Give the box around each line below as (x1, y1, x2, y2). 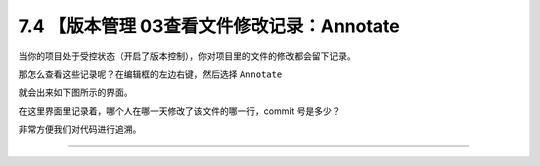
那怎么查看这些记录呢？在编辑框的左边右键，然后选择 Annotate (18, 68, 283, 80)
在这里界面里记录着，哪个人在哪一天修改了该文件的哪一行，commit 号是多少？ (18, 105, 341, 117)
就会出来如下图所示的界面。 (18, 86, 133, 99)
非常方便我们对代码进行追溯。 (18, 123, 142, 135)
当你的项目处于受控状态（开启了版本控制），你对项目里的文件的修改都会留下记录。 (18, 50, 356, 62)
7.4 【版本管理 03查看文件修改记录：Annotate (18, 15, 400, 37)
